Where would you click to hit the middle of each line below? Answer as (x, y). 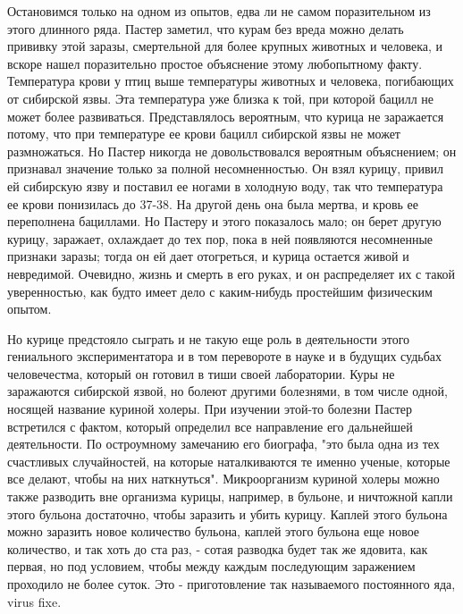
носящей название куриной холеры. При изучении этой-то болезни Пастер (210, 409)
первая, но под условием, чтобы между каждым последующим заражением (211, 566)
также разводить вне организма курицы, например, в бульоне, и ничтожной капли (230, 496)
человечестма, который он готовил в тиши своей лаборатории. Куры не (201, 373)
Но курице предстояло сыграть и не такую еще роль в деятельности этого (209, 338)
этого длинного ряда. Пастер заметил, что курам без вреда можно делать (206, 28)
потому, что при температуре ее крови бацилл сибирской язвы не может (204, 134)
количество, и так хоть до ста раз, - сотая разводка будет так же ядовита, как (218, 548)
